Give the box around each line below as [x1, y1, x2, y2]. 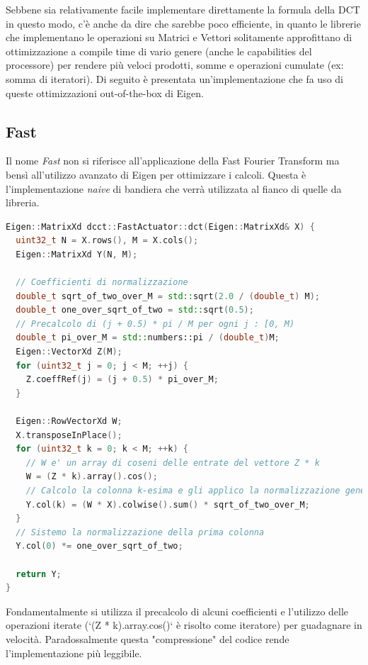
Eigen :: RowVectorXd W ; [16, 416, 122, 427]
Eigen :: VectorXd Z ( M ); [16, 347, 122, 357]
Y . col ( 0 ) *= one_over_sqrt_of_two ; [16, 541, 183, 552]
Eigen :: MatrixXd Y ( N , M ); [16, 249, 138, 259]
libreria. [6, 195, 40, 210]
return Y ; [16, 569, 62, 579]
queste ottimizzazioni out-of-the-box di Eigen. [6, 85, 204, 100]
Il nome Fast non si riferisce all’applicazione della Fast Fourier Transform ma [6, 153, 340, 168]
